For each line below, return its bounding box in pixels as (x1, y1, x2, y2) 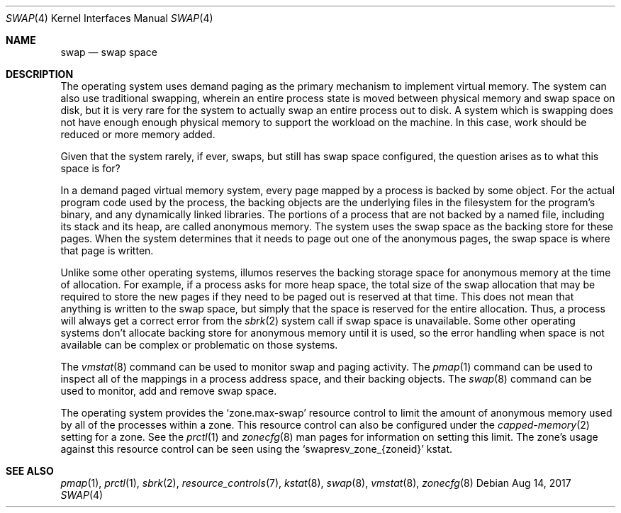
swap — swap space (60, 46, 157, 58)
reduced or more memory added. (60, 128, 216, 140)
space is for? (60, 162, 121, 174)
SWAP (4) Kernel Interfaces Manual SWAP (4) (6, 12, 213, 24)
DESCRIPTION (6, 68, 74, 80)
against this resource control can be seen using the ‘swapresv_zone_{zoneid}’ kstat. (60, 443, 453, 455)
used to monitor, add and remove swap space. (60, 385, 277, 397)
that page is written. (60, 244, 154, 256)
